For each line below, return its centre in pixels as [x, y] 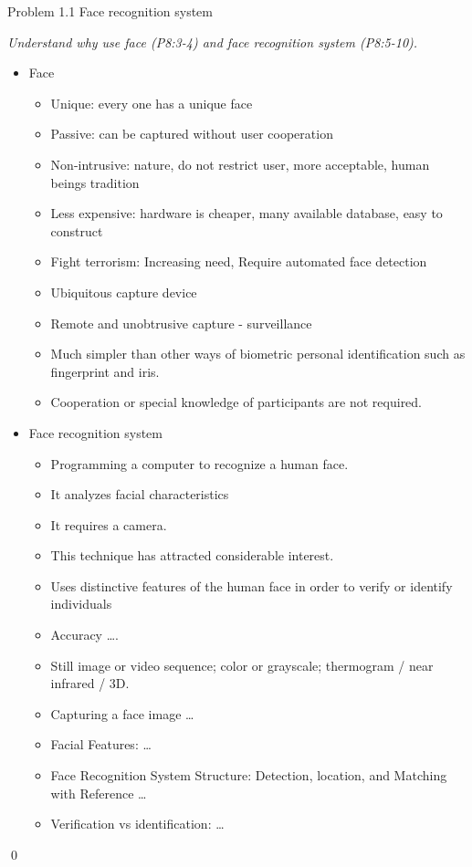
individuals [81, 604]
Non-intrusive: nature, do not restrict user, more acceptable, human [240, 164]
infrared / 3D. [90, 683]
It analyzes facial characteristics [140, 494]
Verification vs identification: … [137, 824]
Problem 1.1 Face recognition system [110, 11]
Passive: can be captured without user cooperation [192, 134]
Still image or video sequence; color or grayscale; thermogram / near [242, 665]
